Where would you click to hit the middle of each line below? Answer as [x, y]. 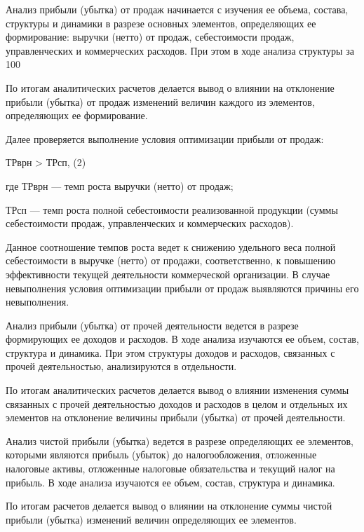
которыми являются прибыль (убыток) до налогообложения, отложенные [161, 455]
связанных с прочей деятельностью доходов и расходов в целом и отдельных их [177, 403]
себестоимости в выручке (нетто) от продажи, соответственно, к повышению [171, 260]
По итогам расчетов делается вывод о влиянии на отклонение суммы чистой [169, 506]
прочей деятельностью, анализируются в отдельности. [121, 366]
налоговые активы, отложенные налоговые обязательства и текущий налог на [170, 469]
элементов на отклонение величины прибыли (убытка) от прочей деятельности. [176, 417]
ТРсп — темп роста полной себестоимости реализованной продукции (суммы [172, 209]
